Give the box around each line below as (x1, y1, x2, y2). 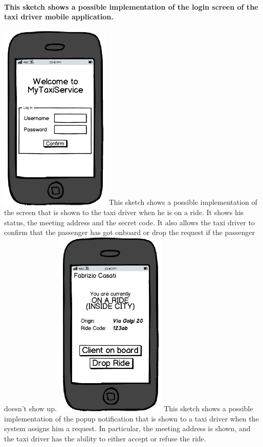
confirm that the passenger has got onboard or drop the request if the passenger (4, 227, 255, 238)
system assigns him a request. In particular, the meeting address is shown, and (4, 423, 251, 434)
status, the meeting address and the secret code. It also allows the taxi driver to (4, 217, 255, 227)
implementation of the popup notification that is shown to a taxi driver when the (4, 413, 259, 424)
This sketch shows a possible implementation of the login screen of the (4, 1, 258, 12)
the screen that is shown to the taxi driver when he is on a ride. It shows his (4, 207, 244, 218)
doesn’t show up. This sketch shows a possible (4, 403, 253, 414)
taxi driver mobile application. (4, 11, 114, 22)
